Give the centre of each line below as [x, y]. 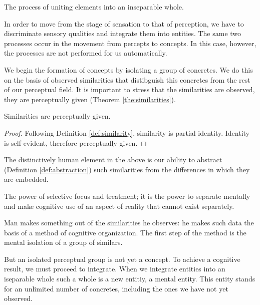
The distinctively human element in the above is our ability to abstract [113, 160]
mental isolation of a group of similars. [63, 242]
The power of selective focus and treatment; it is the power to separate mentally [127, 196]
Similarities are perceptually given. [57, 116]
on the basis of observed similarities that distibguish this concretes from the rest [127, 79]
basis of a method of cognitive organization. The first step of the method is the [125, 232]
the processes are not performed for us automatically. [86, 53]
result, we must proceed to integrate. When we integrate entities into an [115, 269]
